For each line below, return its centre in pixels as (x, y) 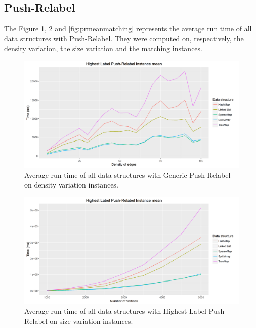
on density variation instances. (71, 185)
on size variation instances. (91, 321)
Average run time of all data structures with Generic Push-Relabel (127, 175)
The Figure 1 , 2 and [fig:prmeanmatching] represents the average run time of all (128, 29)
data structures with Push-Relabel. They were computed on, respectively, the (124, 38)
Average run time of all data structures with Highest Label (115, 311)
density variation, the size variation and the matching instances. (103, 48)
